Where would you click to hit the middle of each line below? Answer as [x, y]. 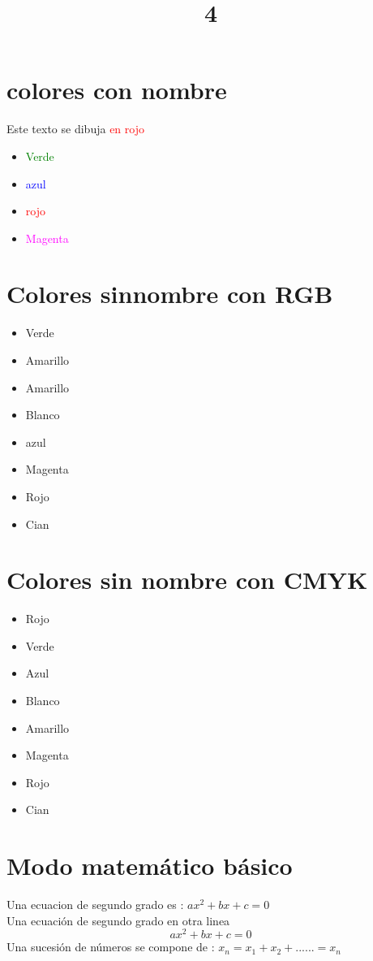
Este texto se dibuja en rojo [75, 129]
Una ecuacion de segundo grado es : [95, 905]
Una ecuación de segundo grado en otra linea [118, 920]
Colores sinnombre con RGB [170, 294]
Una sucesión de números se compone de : [111, 947]
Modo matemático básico [150, 866]
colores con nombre [117, 90]
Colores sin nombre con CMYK [187, 580]
